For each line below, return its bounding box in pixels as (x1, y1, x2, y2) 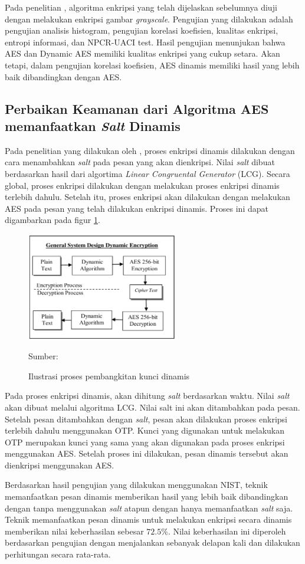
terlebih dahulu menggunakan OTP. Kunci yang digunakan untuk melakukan (5, 424, 285, 437)
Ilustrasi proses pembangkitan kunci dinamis (28, 369, 190, 382)
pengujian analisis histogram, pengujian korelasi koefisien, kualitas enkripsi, (5, 24, 278, 37)
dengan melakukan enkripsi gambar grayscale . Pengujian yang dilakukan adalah (5, 12, 293, 25)
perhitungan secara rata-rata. (5, 548, 111, 560)
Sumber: (28, 350, 58, 362)
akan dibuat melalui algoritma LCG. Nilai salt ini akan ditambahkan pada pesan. (5, 401, 300, 413)
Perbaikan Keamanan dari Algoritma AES (5, 99, 269, 117)
